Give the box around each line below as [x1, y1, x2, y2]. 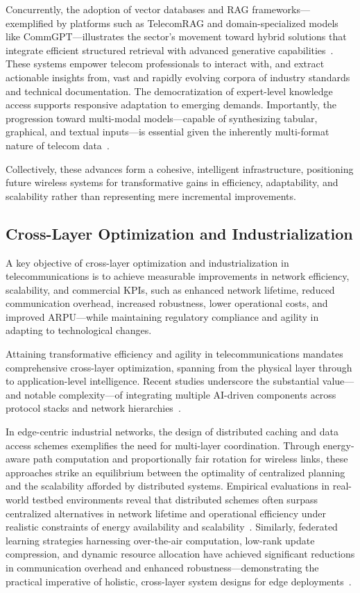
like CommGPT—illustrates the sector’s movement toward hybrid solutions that [6, 29, 347, 44]
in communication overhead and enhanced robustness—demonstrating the [6, 560, 319, 574]
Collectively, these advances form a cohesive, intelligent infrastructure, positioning [6, 161, 354, 176]
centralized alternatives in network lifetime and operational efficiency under [6, 506, 326, 520]
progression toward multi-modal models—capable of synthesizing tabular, [6, 110, 318, 125]
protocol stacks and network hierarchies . [6, 401, 181, 415]
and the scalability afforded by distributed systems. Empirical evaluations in [6, 478, 330, 493]
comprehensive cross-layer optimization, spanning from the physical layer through [6, 360, 352, 374]
